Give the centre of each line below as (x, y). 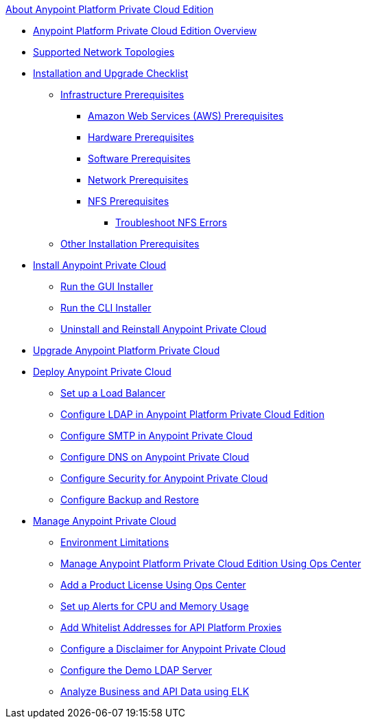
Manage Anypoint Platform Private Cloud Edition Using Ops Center (211, 563)
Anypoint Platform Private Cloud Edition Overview (145, 31)
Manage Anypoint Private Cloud (105, 521)
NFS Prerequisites (129, 201)
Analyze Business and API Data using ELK (155, 691)
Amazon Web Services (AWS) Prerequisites (186, 116)
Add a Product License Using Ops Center (153, 585)
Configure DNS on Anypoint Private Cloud (155, 457)
